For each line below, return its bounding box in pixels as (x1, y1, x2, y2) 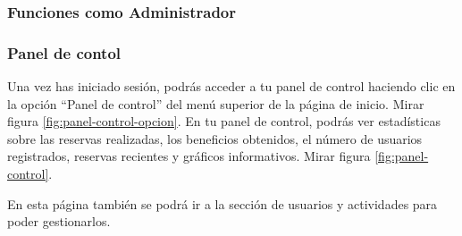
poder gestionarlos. (7, 212, 111, 231)
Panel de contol (7, 41, 122, 63)
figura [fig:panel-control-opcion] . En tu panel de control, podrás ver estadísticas (7, 112, 441, 131)
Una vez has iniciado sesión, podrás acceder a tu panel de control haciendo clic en (7, 77, 456, 96)
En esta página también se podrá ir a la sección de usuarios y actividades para (7, 194, 438, 213)
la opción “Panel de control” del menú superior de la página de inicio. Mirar (7, 94, 424, 113)
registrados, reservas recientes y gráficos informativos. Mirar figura (7, 147, 371, 165)
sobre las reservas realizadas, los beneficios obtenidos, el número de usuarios (7, 129, 423, 147)
